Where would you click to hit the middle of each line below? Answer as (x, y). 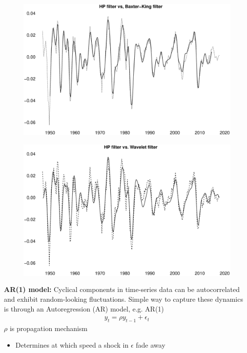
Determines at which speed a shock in (72, 344)
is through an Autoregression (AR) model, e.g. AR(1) (84, 308)
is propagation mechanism (49, 328)
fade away (151, 344)
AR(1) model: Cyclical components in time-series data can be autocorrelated (122, 289)
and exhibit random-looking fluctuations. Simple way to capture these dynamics (123, 299)
